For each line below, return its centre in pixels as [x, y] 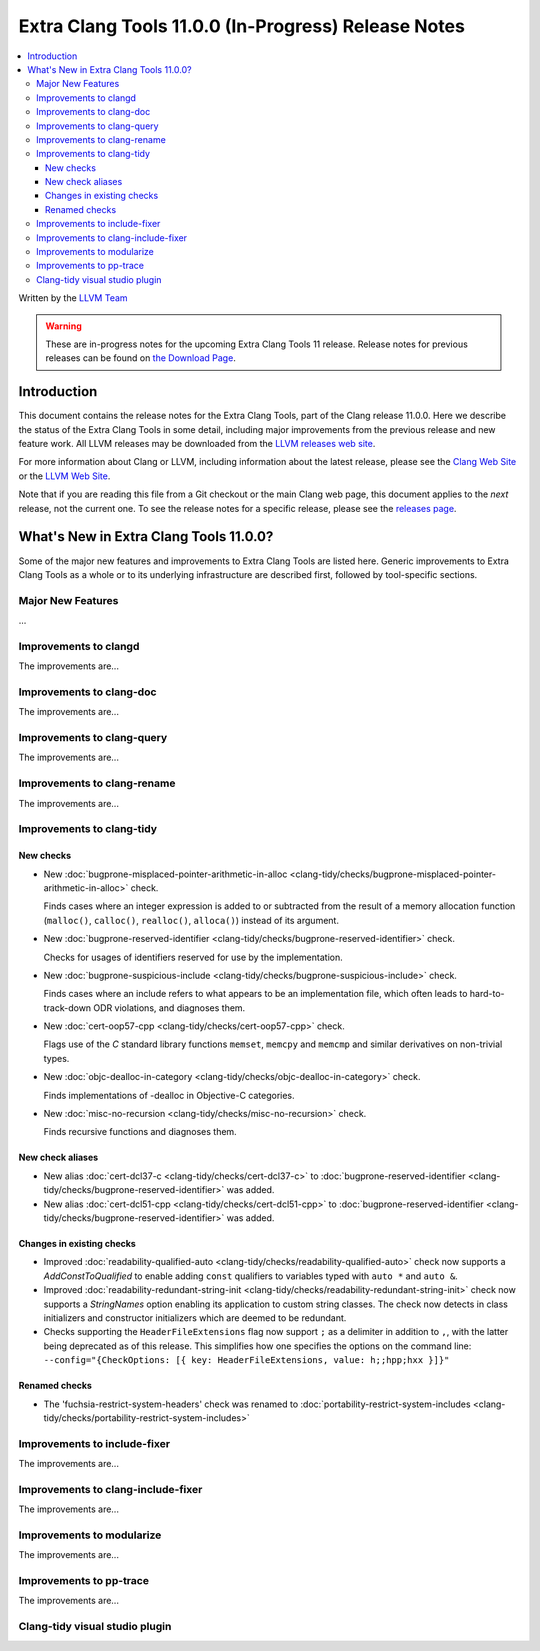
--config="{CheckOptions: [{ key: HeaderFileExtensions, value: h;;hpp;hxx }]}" [246, 1360]
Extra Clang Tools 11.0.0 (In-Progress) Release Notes [241, 26]
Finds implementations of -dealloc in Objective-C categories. [169, 1095]
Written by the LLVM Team [73, 298]
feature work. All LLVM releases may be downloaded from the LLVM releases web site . [197, 444]
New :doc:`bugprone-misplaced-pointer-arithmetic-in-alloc [165, 874]
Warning [63, 326]
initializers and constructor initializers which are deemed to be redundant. [195, 1317]
